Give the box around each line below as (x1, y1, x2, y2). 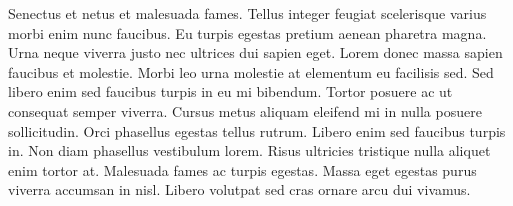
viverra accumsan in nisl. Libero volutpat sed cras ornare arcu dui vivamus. (8, 179, 471, 200)
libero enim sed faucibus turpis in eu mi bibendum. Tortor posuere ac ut (8, 81, 453, 102)
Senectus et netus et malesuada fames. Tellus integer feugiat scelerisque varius (8, 3, 487, 23)
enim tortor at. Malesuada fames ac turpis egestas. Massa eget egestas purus (8, 159, 477, 180)
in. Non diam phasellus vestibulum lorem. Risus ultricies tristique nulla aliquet (8, 140, 491, 161)
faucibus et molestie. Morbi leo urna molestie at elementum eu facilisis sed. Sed (8, 61, 494, 82)
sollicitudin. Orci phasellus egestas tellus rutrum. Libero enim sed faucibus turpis (8, 120, 506, 141)
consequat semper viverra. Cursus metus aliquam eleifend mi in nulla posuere (8, 100, 482, 121)
